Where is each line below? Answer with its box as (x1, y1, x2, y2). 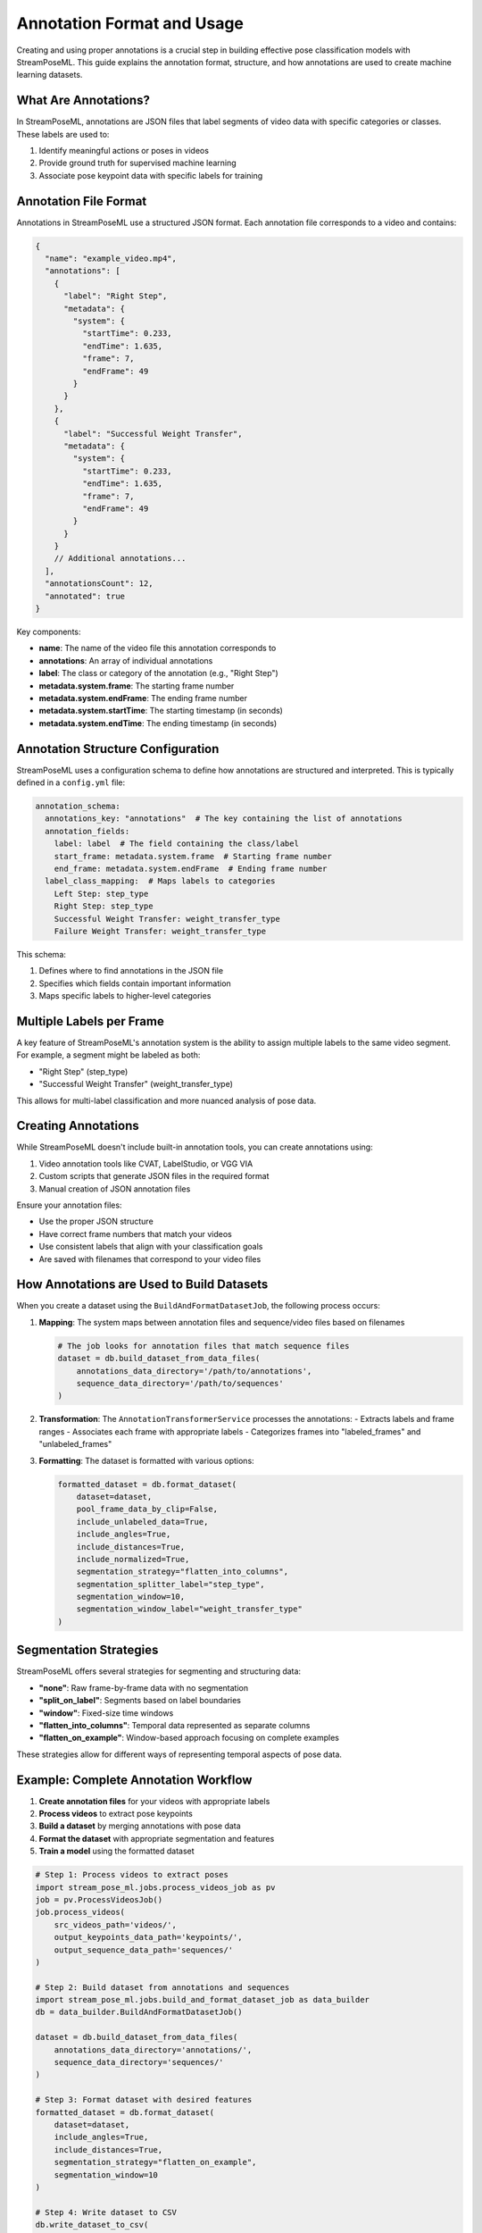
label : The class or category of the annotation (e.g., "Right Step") (38, 668, 278, 679)
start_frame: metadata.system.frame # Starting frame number (54, 851, 332, 861)
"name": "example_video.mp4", (45, 254, 178, 263)
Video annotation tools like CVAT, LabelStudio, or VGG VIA (38, 1158, 253, 1169)
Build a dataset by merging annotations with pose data (38, 1820, 241, 1831)
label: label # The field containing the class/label (54, 839, 299, 849)
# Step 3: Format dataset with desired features (35, 2095, 253, 2105)
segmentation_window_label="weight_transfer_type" (76, 1604, 303, 1614)
